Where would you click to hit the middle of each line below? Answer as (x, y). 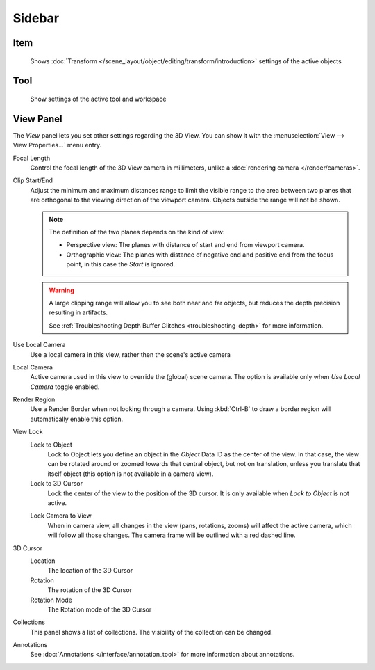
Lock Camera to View (61, 516)
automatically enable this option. (77, 419)
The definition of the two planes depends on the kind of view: (137, 232)
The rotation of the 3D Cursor (90, 590)
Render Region (34, 399)
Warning (61, 290)
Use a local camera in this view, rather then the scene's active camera (130, 354)
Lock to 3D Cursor (57, 484)
